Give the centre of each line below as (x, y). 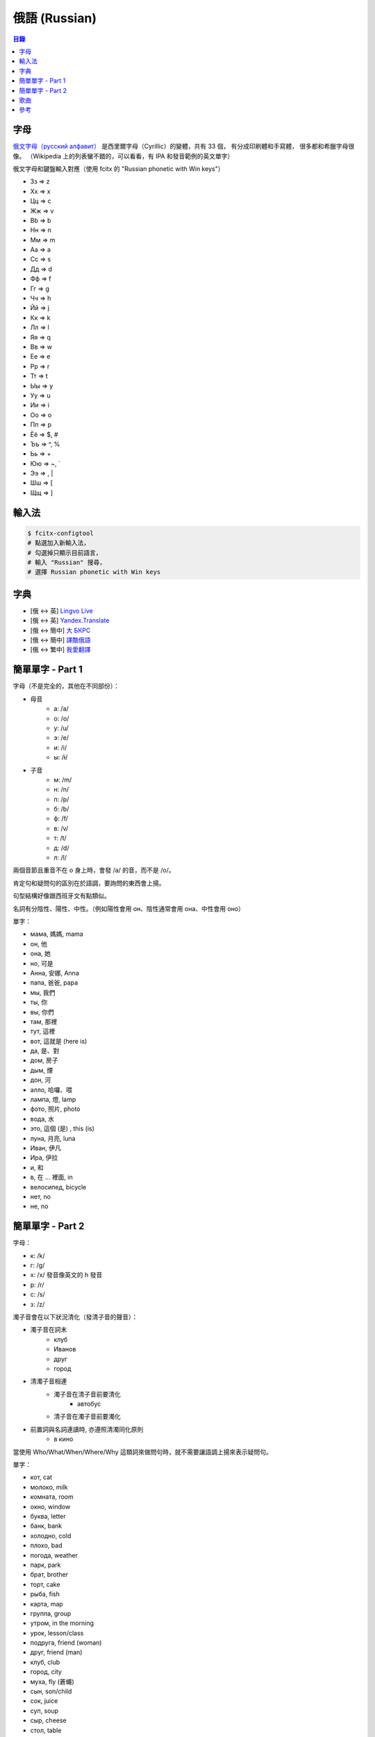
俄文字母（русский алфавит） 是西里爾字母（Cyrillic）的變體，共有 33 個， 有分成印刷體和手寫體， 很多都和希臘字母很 (184, 147)
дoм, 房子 (44, 1060)
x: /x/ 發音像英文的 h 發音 (66, 1275)
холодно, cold (51, 1536)
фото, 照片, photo (55, 1109)
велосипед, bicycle (58, 1187)
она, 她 (41, 954)
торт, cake (45, 1584)
